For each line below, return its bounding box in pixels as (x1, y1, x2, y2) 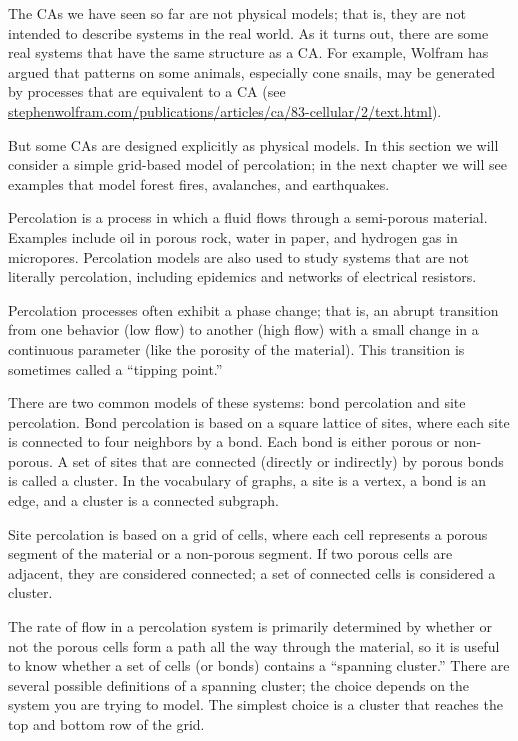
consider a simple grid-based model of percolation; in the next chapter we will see (8, 154, 507, 175)
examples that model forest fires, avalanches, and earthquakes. (8, 173, 390, 194)
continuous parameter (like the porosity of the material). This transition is (8, 338, 465, 359)
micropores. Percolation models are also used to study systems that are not (8, 246, 470, 267)
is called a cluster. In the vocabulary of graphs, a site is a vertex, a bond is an (8, 470, 487, 491)
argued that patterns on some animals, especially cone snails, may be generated (8, 61, 496, 82)
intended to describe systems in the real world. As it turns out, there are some (8, 22, 489, 43)
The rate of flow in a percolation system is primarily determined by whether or (8, 616, 492, 637)
